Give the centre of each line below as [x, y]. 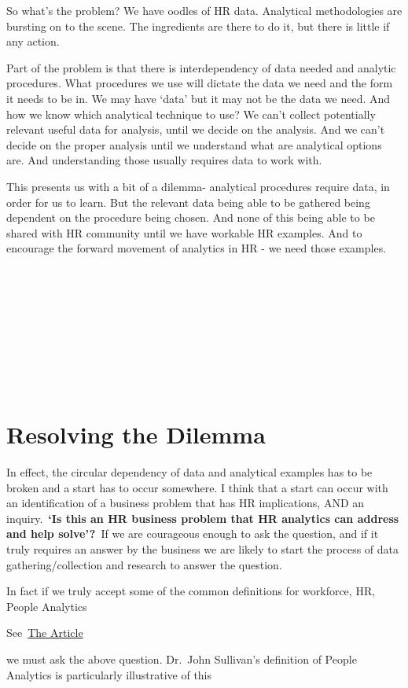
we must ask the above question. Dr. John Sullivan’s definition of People [182, 659]
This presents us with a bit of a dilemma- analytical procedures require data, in [198, 186]
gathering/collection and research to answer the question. [144, 564]
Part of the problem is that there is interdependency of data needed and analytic [201, 67]
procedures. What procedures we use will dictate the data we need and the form [200, 83]
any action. [33, 41]
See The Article [45, 633]
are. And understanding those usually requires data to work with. [164, 160]
